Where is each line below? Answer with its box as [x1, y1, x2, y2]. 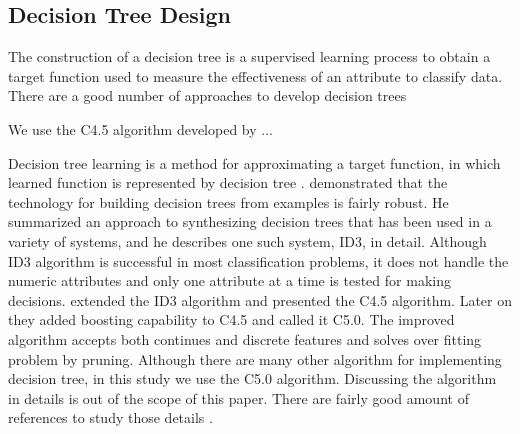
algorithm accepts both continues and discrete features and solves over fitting [8, 328, 482, 349]
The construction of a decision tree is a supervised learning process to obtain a [8, 46, 491, 67]
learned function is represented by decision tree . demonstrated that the [8, 172, 448, 193]
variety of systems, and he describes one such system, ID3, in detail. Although [8, 230, 487, 251]
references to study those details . [8, 407, 213, 428]
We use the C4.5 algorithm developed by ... [8, 118, 273, 139]
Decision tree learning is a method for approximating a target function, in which [8, 152, 501, 173]
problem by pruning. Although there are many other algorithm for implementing [8, 348, 502, 369]
